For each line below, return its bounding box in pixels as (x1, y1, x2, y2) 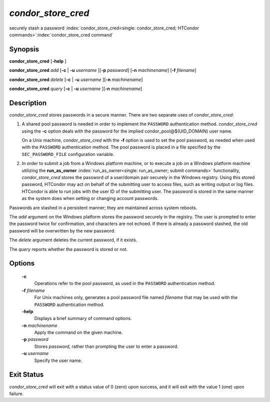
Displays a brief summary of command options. (34, 315, 132, 321)
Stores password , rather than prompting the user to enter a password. (34, 343, 178, 349)
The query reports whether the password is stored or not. (9, 246, 128, 252)
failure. (9, 390, 24, 396)
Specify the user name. (34, 357, 82, 363)
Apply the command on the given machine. (34, 329, 123, 335)
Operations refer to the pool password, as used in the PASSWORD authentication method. (34, 280, 215, 286)
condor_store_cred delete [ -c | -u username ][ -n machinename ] (9, 76, 143, 82)
